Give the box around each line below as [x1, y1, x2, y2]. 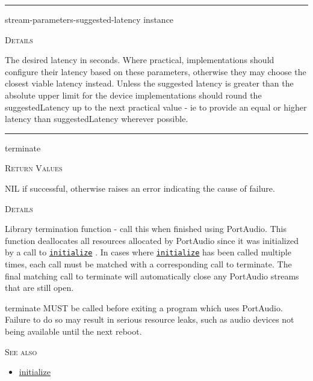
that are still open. [5, 281, 74, 294]
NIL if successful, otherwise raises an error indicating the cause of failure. [5, 181, 275, 194]
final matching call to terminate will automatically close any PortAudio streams [5, 269, 299, 282]
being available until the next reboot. [5, 325, 142, 337]
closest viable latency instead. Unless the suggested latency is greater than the [5, 77, 294, 90]
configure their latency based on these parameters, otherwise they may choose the [5, 65, 306, 78]
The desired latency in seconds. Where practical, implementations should [5, 53, 274, 66]
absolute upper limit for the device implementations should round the [5, 88, 262, 101]
